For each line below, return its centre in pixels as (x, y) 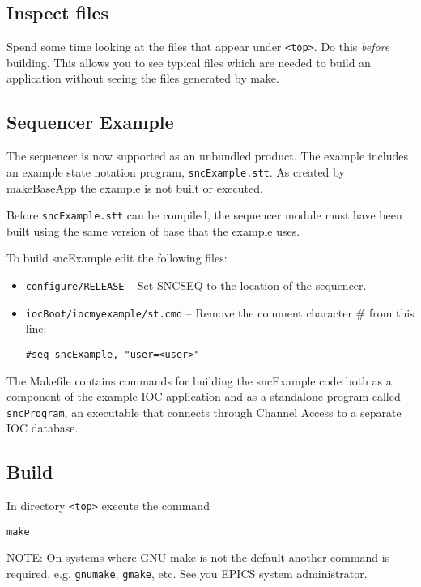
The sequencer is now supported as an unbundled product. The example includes (207, 156)
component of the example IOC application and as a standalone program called (204, 396)
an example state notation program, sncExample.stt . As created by (176, 171)
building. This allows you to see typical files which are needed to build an (189, 62)
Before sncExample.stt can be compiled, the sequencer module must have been (204, 215)
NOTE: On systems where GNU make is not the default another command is (198, 557)
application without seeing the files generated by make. (143, 78)
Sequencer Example (90, 122)
